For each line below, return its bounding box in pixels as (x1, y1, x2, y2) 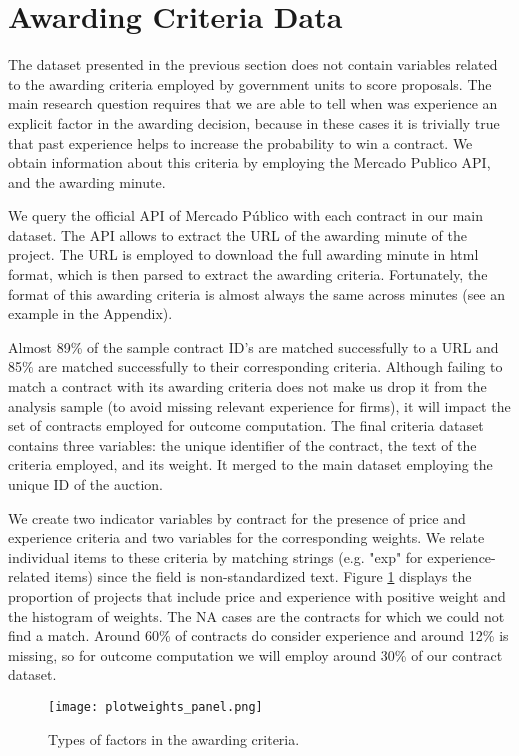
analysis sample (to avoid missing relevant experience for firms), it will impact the (8, 395, 511, 416)
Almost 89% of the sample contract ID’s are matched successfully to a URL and (8, 336, 499, 357)
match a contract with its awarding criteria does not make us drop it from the (8, 376, 487, 397)
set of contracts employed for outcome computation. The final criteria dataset (8, 415, 484, 436)
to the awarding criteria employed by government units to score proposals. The (8, 73, 492, 94)
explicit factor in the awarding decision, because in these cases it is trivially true (8, 112, 500, 133)
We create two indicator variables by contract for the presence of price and (8, 507, 466, 528)
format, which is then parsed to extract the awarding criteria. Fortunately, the (8, 264, 488, 285)
